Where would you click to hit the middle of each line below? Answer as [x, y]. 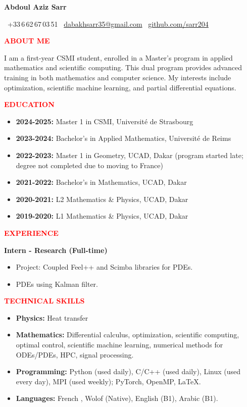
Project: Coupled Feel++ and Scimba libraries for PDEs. [104, 267]
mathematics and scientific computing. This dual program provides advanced [123, 67]
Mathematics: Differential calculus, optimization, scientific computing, [128, 335]
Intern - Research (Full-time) [56, 250]
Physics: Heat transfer [52, 317]
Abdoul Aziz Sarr [35, 7]
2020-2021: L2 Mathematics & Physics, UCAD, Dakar [102, 199]
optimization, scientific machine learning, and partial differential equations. [120, 87]
